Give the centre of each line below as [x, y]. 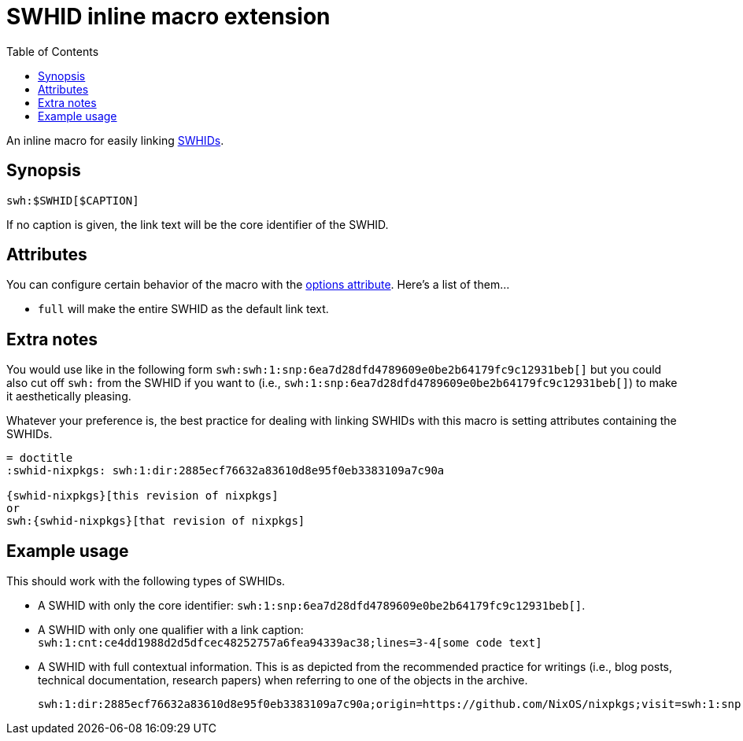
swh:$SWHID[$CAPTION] [73, 200]
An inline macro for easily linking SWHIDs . [115, 140]
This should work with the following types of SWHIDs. [146, 581]
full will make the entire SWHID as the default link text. [183, 309]
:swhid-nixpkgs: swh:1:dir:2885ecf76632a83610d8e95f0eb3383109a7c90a [225, 471]
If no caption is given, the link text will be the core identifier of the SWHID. [198, 224]
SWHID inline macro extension [168, 17]
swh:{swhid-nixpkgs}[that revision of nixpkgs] [156, 521]
